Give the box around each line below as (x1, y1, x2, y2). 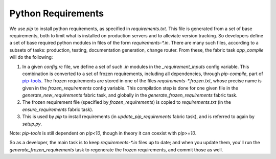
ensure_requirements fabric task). (22, 106, 94, 112)
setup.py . (22, 121, 42, 127)
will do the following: (9, 54, 53, 60)
